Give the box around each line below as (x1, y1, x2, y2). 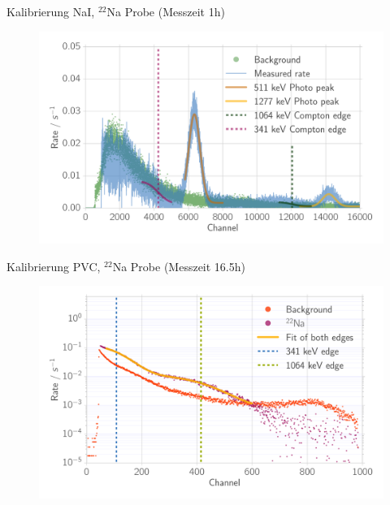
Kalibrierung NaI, (6, 3, 95, 19)
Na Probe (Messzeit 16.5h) (112, 257, 245, 274)
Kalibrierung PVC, (6, 257, 101, 274)
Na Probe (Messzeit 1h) (106, 3, 225, 19)
